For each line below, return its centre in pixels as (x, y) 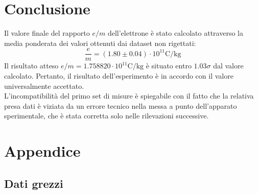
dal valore (228, 66)
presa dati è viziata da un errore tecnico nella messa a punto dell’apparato (121, 105)
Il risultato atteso (31, 66)
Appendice (42, 151)
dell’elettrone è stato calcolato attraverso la (175, 33)
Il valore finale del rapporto (47, 33)
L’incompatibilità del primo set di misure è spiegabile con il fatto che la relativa (129, 96)
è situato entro (169, 66)
